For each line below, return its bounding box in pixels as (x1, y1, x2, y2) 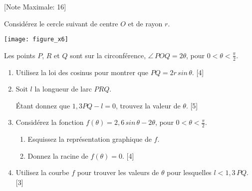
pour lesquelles (167, 167, 212, 178)
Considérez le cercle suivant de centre (4, 18, 118, 28)
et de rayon (128, 18, 163, 28)
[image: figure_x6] (4, 36, 68, 43)
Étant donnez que (15, 100, 70, 110)
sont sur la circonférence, (70, 50, 146, 60)
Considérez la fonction (15, 117, 84, 127)
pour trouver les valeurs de (77, 167, 159, 178)
